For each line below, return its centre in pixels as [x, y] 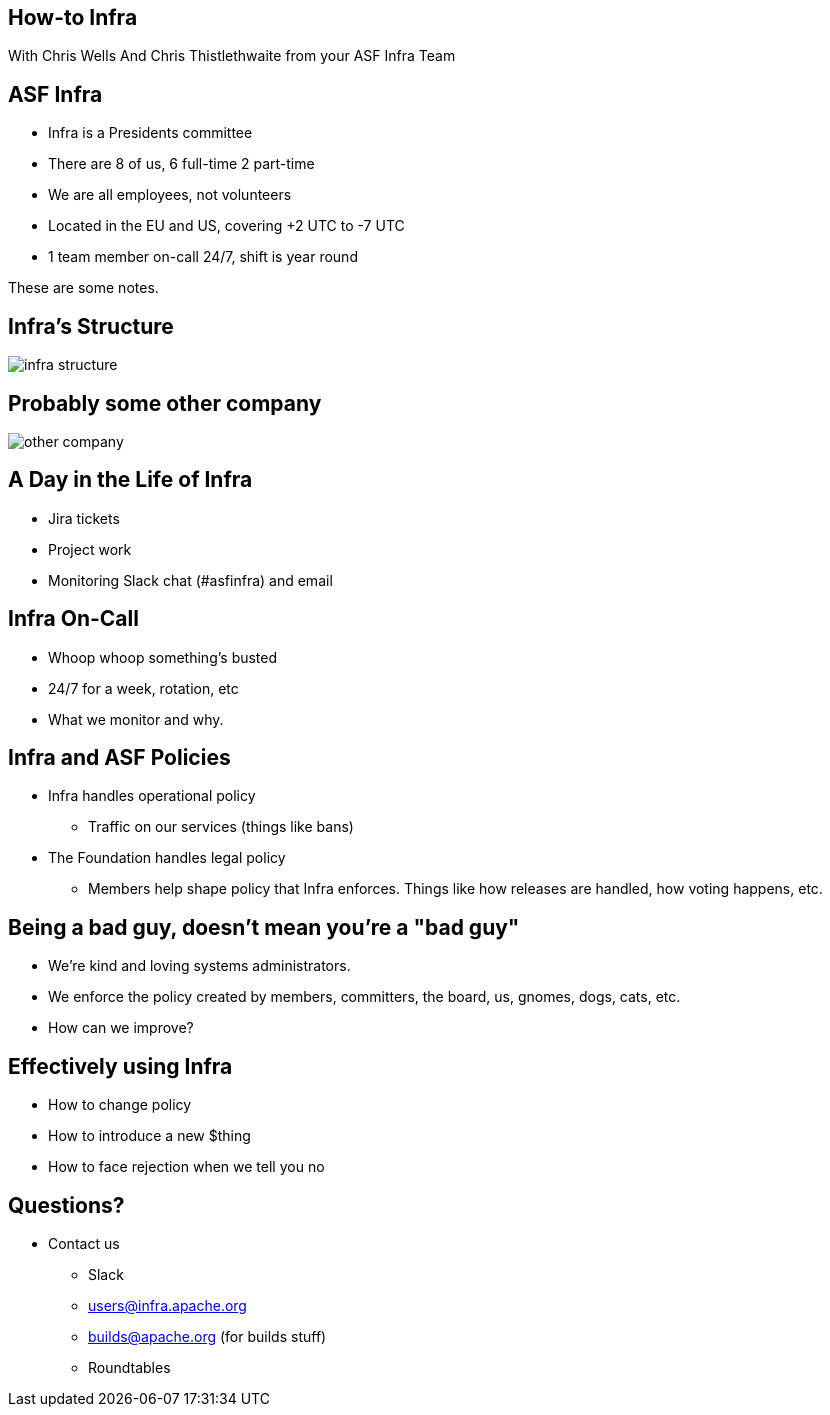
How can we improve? [121, 1028]
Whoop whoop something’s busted [163, 657]
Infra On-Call [73, 619]
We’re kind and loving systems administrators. [199, 966]
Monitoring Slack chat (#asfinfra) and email [190, 580]
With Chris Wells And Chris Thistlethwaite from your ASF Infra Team [232, 56]
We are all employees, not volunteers [170, 195]
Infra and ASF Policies [119, 758]
